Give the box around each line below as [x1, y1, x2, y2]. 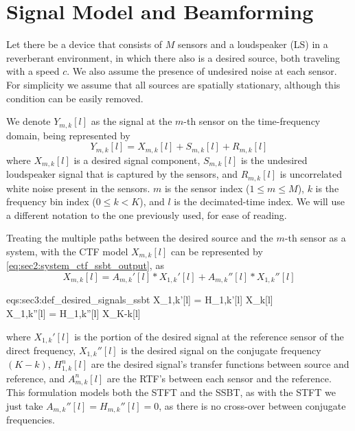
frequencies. [6, 412, 55, 427]
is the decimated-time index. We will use [174, 194, 345, 209]
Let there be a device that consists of [6, 37, 163, 51]
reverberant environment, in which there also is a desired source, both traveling [6, 50, 340, 65]
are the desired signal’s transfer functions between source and [91, 357, 350, 371]
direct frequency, [6, 343, 76, 358]
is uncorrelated [279, 167, 343, 181]
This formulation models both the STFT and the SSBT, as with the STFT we [6, 385, 336, 399]
